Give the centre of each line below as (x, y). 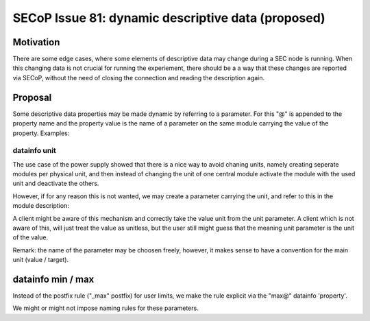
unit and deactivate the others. (56, 183)
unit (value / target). (40, 260)
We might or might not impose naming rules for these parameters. (106, 308)
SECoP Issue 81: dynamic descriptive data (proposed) (169, 18)
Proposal (32, 97)
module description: (41, 206)
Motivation (36, 42)
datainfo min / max (53, 279)
